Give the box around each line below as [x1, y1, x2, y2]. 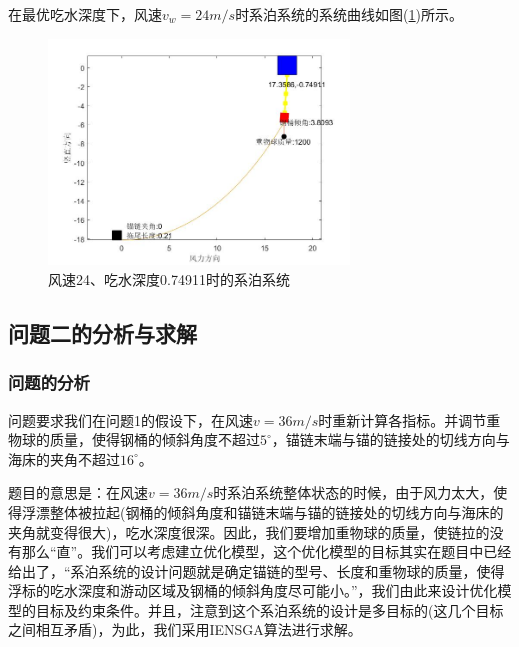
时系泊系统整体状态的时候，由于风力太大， [213, 482, 494, 503]
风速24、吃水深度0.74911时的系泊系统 [48, 268, 290, 289]
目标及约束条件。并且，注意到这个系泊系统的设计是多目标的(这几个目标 [35, 599, 504, 620]
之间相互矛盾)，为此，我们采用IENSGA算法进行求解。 [8, 619, 362, 640]
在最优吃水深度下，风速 [8, 4, 162, 24]
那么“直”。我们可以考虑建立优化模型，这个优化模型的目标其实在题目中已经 [21, 541, 512, 562]
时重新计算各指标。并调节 [318, 409, 487, 430]
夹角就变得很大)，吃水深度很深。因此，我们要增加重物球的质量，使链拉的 [8, 521, 490, 542]
